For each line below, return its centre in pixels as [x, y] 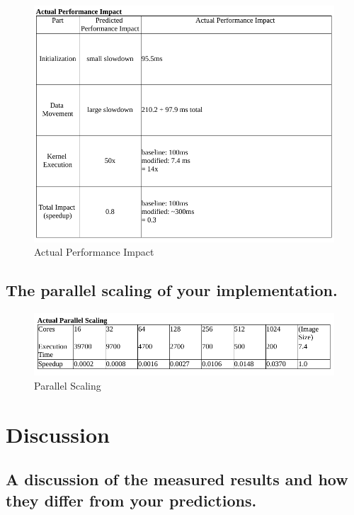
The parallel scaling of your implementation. [172, 290]
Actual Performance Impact [94, 252]
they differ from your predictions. [131, 500]
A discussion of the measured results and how [177, 479]
